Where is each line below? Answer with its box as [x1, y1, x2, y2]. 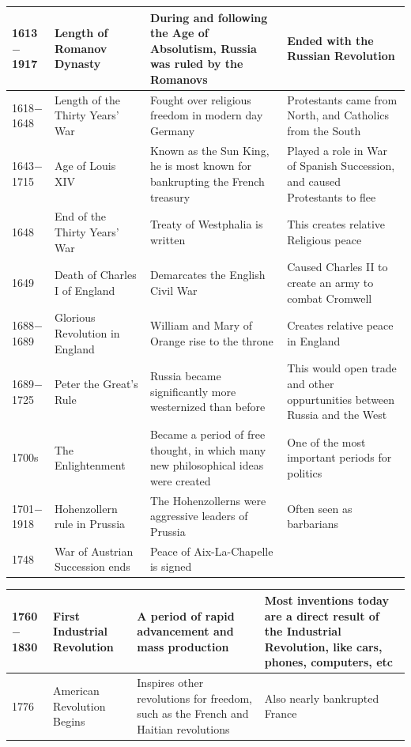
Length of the [54, 91, 120, 108]
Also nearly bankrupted [264, 689, 379, 706]
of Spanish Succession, [287, 157, 395, 174]
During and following [149, 9, 268, 25]
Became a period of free [149, 426, 266, 443]
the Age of [149, 25, 209, 41]
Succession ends [54, 558, 130, 575]
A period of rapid [137, 607, 235, 624]
